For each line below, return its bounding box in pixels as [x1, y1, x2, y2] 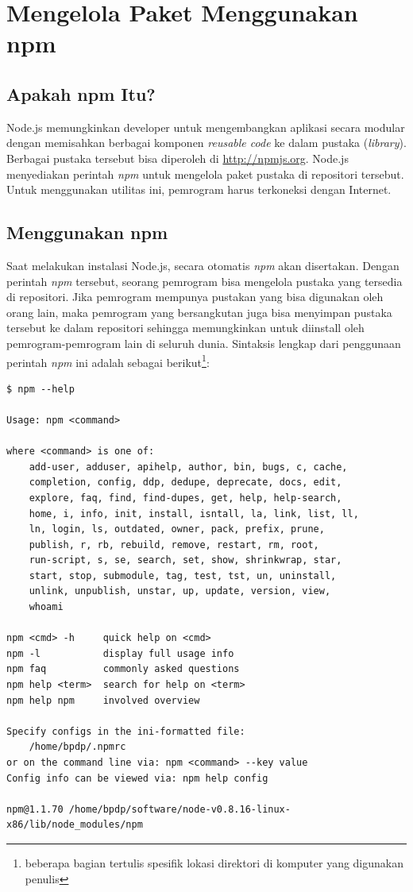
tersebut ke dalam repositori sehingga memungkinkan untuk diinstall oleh [6, 319, 365, 336]
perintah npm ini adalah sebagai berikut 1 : [6, 351, 210, 370]
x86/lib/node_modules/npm [6, 819, 143, 831]
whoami [29, 601, 64, 613]
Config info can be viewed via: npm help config [6, 772, 268, 784]
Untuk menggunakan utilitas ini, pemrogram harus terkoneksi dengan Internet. [6, 181, 392, 198]
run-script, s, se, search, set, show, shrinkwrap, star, [29, 554, 342, 566]
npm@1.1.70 [6, 803, 64, 815]
